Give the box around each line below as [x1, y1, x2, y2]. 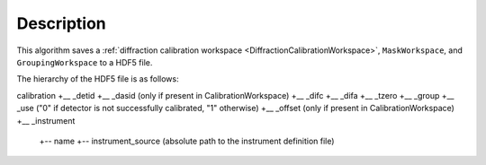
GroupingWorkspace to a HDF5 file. [16, 56, 153, 67]
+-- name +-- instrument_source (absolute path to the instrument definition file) [39, 135, 335, 146]
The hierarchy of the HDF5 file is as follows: [16, 74, 179, 84]
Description [16, 13, 107, 33]
